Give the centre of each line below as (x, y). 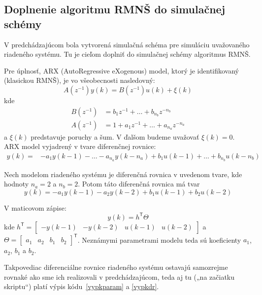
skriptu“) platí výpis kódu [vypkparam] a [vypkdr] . (82, 286)
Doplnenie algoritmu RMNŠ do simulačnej (115, 9)
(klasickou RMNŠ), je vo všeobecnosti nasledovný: (80, 80)
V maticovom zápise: (35, 207)
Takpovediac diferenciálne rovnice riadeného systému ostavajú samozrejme (116, 267)
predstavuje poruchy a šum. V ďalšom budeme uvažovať (115, 136)
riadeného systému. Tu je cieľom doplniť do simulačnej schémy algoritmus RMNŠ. (127, 54)
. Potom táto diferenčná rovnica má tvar (139, 184)
